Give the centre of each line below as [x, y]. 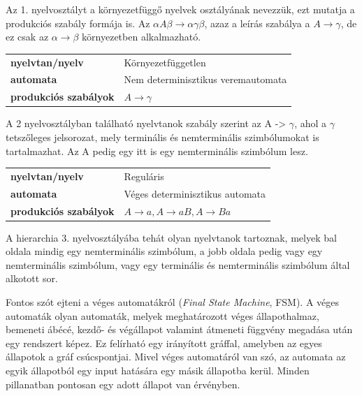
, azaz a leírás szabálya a [257, 23]
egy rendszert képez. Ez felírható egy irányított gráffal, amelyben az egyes [164, 343]
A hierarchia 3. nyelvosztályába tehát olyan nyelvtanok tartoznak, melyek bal [171, 237]
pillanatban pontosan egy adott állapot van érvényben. [123, 384]
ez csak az [27, 37]
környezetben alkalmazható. [142, 37]
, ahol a [311, 123]
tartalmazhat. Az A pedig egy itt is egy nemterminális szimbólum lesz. [157, 151]
